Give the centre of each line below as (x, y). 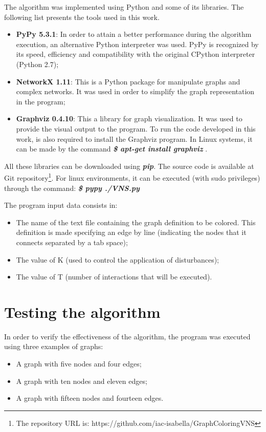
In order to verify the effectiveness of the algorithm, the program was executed (127, 336)
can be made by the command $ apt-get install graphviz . (112, 149)
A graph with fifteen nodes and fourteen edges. (90, 398)
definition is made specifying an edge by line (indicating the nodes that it (131, 232)
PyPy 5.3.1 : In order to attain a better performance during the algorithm (134, 34)
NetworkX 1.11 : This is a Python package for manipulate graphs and (128, 81)
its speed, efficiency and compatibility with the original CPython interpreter (136, 54)
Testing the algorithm (82, 311)
